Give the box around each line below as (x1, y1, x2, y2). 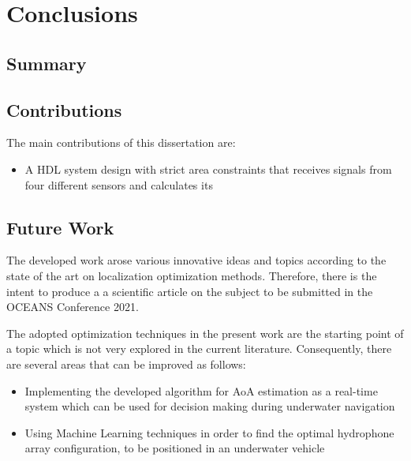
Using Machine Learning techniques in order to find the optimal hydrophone (24, 424, 394, 440)
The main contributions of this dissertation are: (6, 134, 236, 151)
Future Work (6, 215, 114, 239)
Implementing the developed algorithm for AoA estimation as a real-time (24, 382, 378, 399)
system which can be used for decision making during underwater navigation (24, 398, 395, 414)
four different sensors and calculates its (24, 176, 213, 193)
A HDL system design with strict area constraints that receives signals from (24, 160, 392, 177)
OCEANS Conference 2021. (6, 298, 139, 315)
